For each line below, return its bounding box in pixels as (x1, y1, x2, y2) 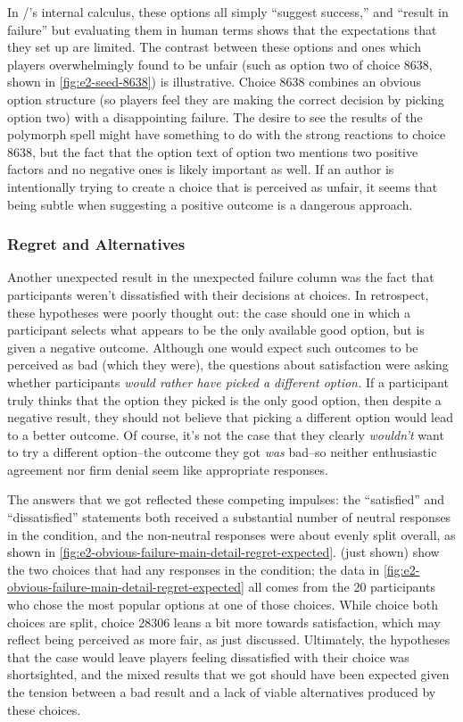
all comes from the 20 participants (248, 577, 435, 596)
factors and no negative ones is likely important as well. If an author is (7, 160, 394, 178)
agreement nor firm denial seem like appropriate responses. (7, 460, 328, 478)
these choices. (7, 700, 81, 718)
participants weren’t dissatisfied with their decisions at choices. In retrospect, (7, 285, 429, 303)
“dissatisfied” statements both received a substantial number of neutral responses (7, 508, 451, 527)
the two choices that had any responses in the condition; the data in (7, 560, 380, 578)
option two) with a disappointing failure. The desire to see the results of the (7, 107, 423, 126)
